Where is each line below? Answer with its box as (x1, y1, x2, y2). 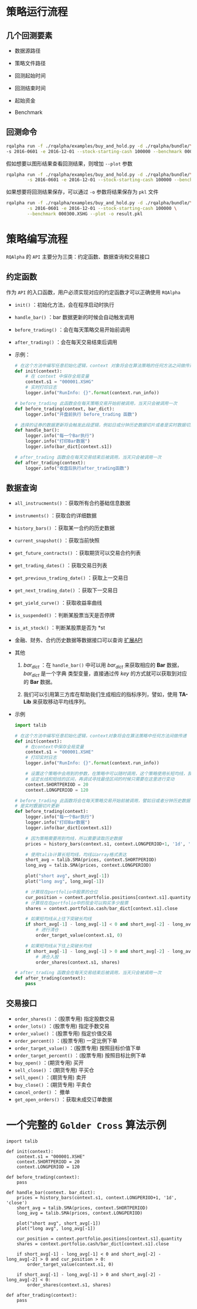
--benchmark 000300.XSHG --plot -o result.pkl (27, 211, 143, 217)
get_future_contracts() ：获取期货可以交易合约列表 (14, 550, 141, 557)
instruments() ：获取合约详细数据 (14, 512, 97, 519)
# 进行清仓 (36, 927, 59, 933)
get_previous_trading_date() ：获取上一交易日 (14, 574, 129, 581)
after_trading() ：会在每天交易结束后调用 (14, 338, 118, 345)
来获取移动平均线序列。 (32, 698, 90, 705)
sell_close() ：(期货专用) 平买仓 (14, 1066, 94, 1073)
